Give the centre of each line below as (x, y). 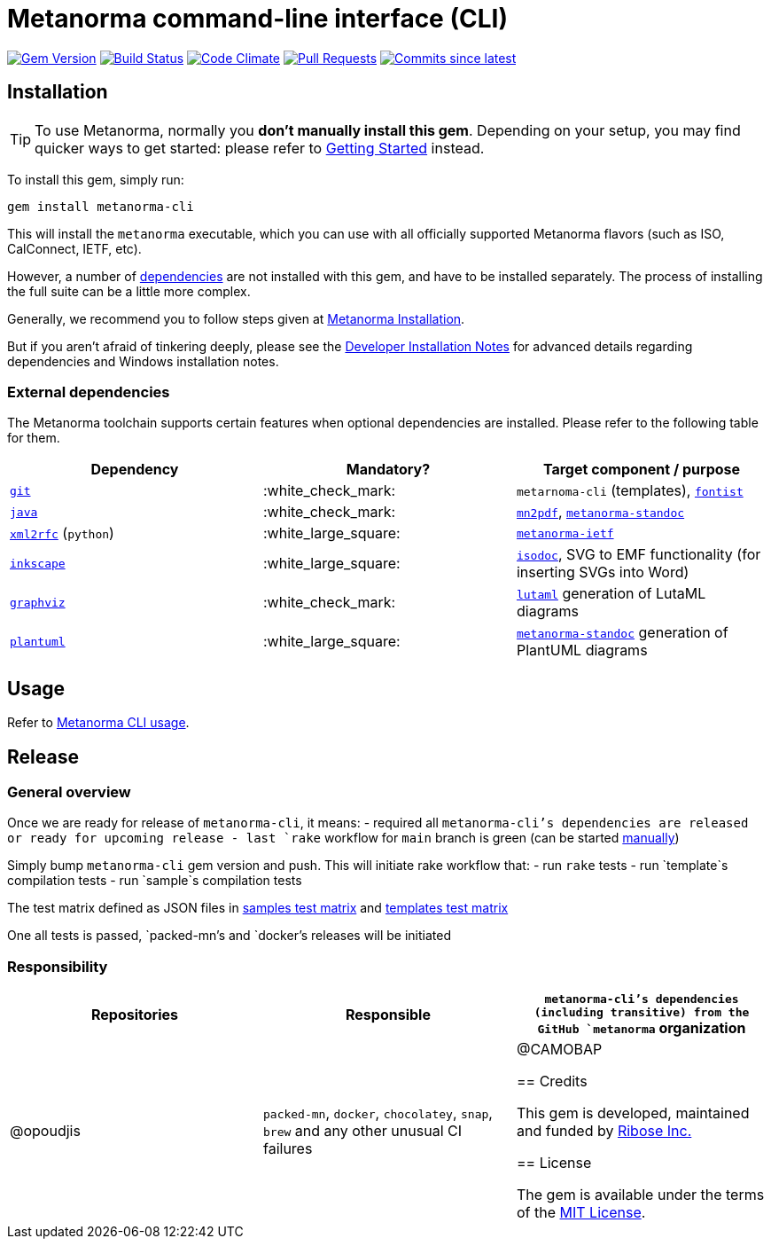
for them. (34, 438)
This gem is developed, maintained (633, 1113)
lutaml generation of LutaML (611, 594)
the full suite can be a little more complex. (129, 291)
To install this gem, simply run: (96, 179)
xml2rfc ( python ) (62, 533)
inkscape (38, 563)
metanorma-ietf (565, 533)
